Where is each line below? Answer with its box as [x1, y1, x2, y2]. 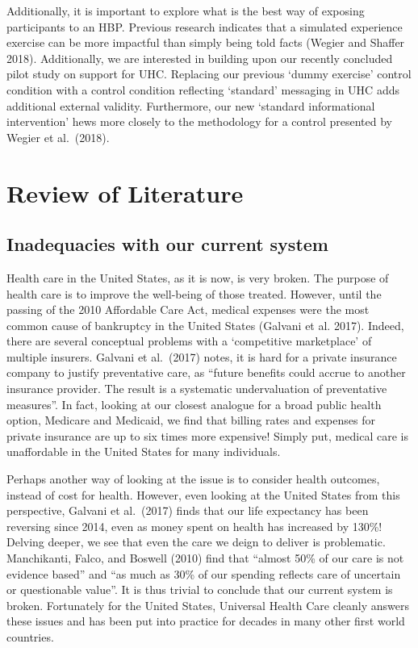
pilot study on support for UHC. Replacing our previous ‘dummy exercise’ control [6, 65, 412, 82]
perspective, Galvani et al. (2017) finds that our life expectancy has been [6, 502, 369, 519]
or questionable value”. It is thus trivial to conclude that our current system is [6, 581, 393, 598]
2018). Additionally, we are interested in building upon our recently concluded [6, 49, 393, 66]
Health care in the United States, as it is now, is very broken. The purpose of [6, 269, 389, 286]
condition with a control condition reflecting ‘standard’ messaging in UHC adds [6, 81, 399, 98]
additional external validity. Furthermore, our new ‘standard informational [6, 97, 375, 114]
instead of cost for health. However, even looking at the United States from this [6, 486, 400, 503]
